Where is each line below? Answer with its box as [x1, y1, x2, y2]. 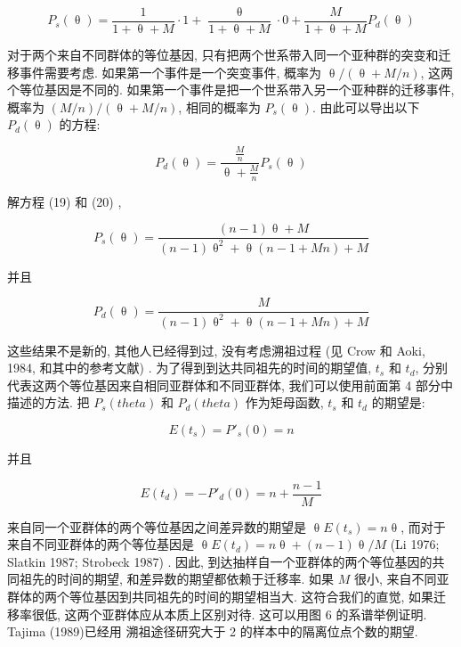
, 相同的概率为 [178, 97, 261, 116]
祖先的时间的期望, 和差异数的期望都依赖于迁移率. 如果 [19, 569, 335, 588]
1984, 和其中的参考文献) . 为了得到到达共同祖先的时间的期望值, [7, 358, 372, 377]
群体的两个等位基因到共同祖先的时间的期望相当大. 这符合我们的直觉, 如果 [7, 587, 434, 605]
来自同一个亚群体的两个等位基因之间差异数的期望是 [7, 517, 306, 536]
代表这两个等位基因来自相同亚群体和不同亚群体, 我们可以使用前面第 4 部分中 [7, 375, 453, 394]
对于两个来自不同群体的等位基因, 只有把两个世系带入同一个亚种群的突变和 [7, 45, 439, 64]
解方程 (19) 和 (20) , [7, 192, 122, 210]
